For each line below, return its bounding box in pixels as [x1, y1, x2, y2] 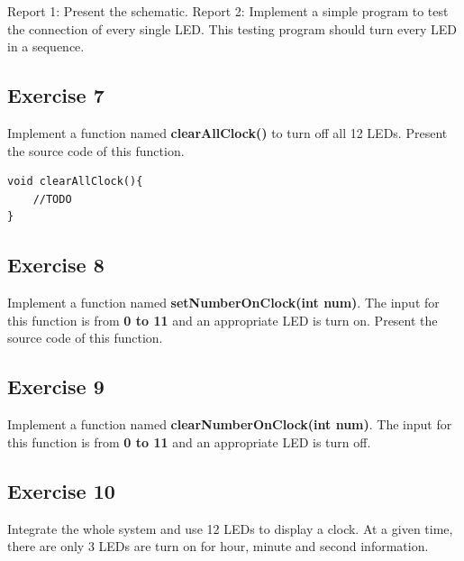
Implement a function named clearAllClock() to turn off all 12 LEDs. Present [7, 123, 448, 142]
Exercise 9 [7, 372, 105, 400]
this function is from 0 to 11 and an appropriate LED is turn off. [7, 432, 371, 451]
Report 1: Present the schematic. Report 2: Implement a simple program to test [7, 2, 449, 20]
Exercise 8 [7, 251, 105, 279]
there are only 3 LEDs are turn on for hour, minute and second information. [7, 537, 429, 556]
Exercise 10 [7, 476, 115, 504]
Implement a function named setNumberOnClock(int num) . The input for [7, 293, 440, 312]
